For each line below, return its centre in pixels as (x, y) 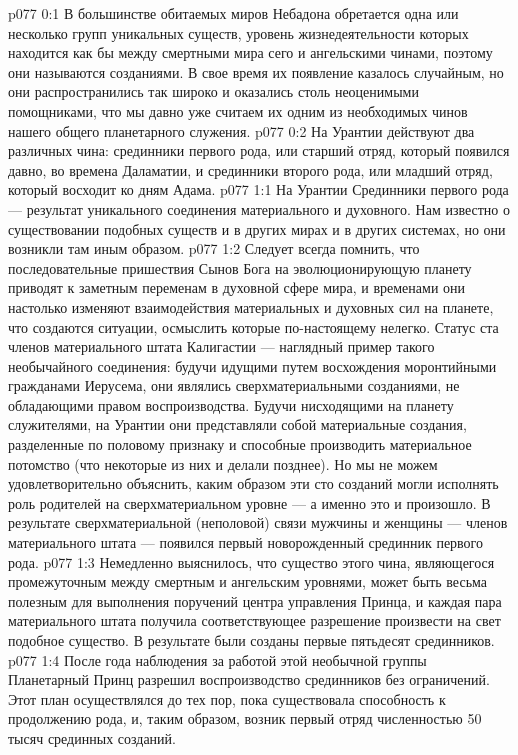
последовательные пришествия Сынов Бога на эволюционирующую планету (240, 267)
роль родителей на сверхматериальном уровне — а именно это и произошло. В (249, 502)
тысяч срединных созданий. (92, 737)
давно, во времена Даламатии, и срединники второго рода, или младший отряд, (250, 169)
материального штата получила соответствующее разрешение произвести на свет (254, 620)
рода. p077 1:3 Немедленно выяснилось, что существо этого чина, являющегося (251, 561)
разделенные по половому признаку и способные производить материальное (240, 444)
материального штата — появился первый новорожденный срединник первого (246, 542)
